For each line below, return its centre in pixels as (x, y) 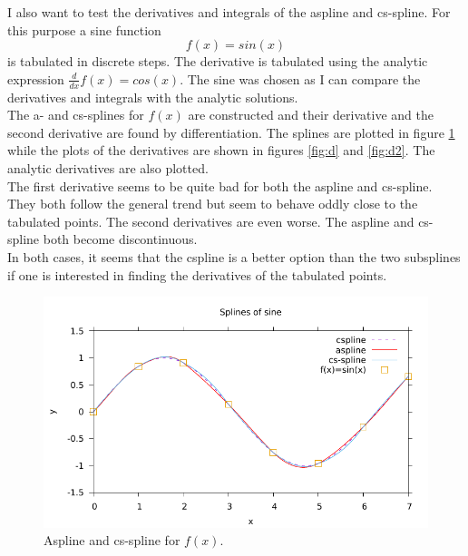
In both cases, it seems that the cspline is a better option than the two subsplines (234, 256)
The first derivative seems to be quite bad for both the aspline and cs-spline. (220, 185)
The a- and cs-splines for (76, 115)
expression (36, 78)
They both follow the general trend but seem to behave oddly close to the (213, 204)
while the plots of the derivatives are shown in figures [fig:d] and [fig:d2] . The (221, 150)
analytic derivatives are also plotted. (108, 167)
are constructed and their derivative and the (311, 115)
